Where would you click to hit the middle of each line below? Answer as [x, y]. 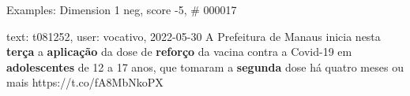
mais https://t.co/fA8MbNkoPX [85, 82]
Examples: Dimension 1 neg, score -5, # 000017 [122, 9]
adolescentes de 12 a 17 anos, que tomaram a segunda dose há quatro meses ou [205, 66]
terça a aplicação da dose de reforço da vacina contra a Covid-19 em [179, 52]
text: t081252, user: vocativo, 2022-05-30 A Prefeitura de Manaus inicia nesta [194, 36]
